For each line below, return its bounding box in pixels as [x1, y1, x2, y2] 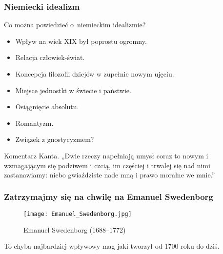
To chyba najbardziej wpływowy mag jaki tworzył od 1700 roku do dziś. [4, 241, 220, 251]
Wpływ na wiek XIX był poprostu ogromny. [15, 36, 147, 46]
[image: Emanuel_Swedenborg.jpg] [23, 210, 132, 217]
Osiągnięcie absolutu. [15, 101, 79, 112]
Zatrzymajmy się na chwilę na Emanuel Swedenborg [4, 190, 213, 202]
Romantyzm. [15, 117, 54, 128]
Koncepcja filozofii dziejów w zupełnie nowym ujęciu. [15, 69, 174, 78]
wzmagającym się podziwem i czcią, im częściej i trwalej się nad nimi [4, 160, 210, 170]
